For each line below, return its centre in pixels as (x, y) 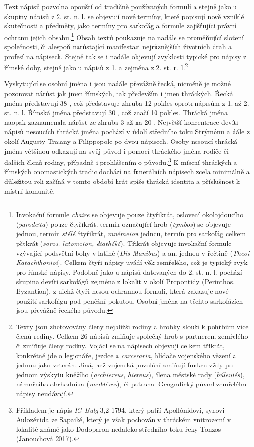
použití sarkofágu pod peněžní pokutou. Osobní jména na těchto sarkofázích (129, 300)
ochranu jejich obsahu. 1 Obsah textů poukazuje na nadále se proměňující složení (124, 36)
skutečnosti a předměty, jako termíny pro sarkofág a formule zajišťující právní (121, 26)
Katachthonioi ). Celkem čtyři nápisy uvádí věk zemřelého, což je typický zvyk (132, 262)
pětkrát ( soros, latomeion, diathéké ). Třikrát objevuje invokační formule (124, 243)
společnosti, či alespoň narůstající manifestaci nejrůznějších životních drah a (118, 47)
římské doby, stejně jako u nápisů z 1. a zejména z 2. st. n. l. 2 (96, 67)
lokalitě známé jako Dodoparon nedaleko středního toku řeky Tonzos (118, 429)
